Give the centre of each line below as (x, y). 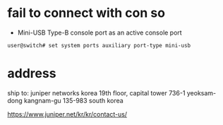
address (32, 74)
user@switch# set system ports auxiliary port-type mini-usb (99, 45)
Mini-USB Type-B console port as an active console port (100, 32)
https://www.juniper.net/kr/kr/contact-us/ (67, 114)
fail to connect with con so (86, 13)
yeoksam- (201, 93)
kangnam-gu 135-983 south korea (73, 100)
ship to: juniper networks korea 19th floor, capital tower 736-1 (96, 93)
